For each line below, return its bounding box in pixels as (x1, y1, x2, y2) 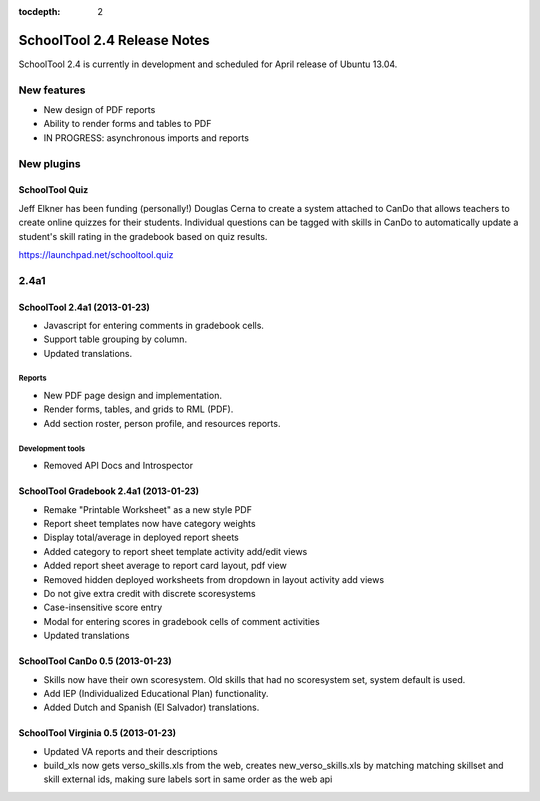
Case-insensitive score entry (43, 601, 163, 614)
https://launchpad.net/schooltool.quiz (18, 248, 174, 260)
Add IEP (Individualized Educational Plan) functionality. (43, 687, 269, 699)
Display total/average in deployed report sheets (43, 531, 240, 544)
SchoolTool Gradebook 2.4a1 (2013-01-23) (18, 485, 200, 497)
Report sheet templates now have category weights (43, 518, 256, 529)
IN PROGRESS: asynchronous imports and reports (43, 131, 250, 144)
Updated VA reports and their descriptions (43, 745, 219, 757)
